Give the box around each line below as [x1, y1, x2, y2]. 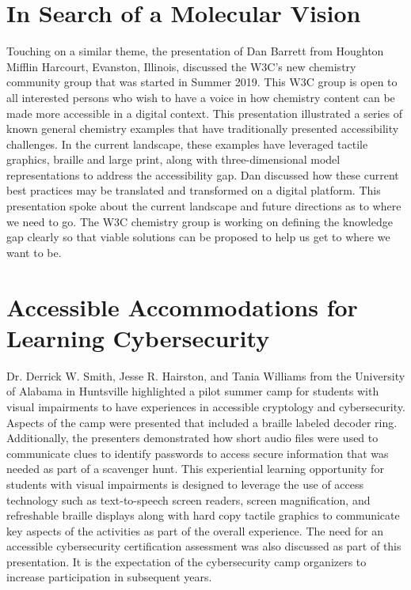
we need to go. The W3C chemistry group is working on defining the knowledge [6, 213, 393, 229]
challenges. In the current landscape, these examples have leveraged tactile [6, 135, 368, 152]
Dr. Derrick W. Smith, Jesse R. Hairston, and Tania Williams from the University [6, 367, 405, 384]
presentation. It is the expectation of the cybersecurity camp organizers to [6, 553, 367, 569]
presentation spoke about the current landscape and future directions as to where [6, 198, 401, 214]
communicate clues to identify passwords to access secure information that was [6, 444, 389, 461]
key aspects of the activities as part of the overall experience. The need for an [6, 522, 384, 539]
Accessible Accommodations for [6, 290, 358, 323]
